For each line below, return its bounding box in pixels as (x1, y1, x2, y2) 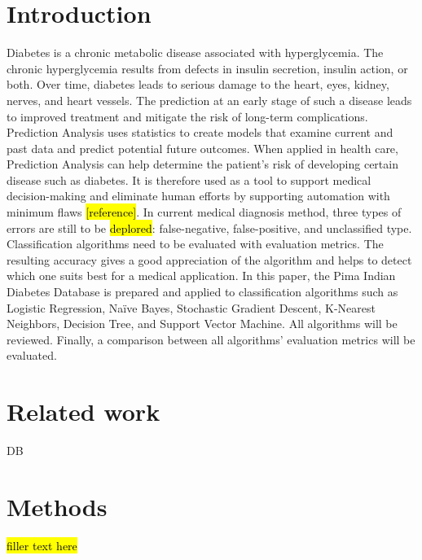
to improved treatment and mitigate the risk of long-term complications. (7, 107, 368, 125)
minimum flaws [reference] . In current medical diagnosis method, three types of (7, 203, 402, 221)
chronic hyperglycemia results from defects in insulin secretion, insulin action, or (7, 59, 408, 77)
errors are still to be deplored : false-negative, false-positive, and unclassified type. (7, 219, 412, 236)
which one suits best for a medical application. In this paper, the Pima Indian (7, 267, 396, 284)
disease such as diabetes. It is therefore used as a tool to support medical (7, 171, 371, 188)
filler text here (7, 536, 77, 553)
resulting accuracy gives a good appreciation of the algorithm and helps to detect (7, 251, 412, 268)
